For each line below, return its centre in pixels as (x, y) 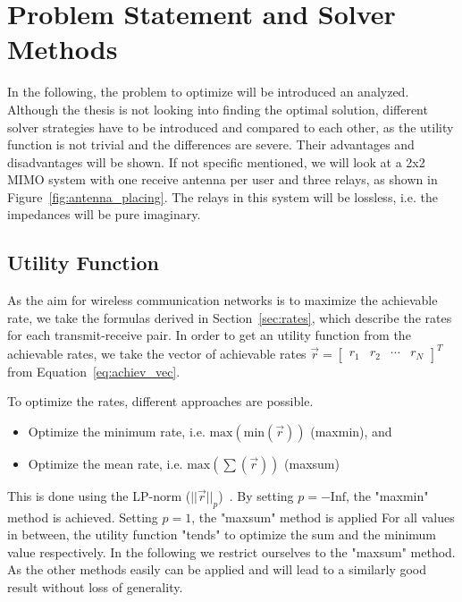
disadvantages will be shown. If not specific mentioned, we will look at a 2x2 (216, 161)
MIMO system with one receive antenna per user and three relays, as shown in (223, 179)
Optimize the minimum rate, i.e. (117, 431)
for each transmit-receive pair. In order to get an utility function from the (209, 335)
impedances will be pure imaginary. (104, 214)
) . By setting (256, 495)
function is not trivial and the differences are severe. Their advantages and (211, 144)
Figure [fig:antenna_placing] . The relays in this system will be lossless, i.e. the (223, 196)
